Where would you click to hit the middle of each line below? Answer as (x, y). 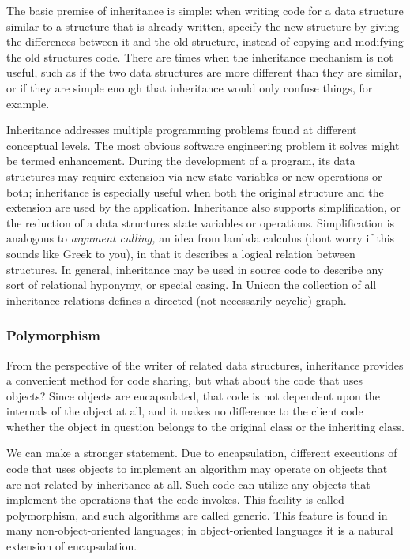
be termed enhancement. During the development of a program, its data (181, 161)
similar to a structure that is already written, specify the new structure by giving (203, 26)
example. (28, 103)
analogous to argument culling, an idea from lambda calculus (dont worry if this (201, 238)
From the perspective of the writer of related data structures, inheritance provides (205, 364)
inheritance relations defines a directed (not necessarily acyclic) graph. (177, 300)
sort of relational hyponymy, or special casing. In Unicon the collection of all (192, 285)
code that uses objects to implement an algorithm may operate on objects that (197, 469)
